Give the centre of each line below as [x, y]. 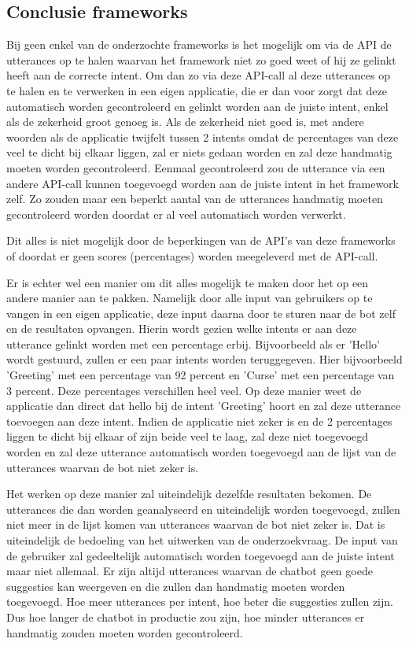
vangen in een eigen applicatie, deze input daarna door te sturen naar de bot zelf [201, 313]
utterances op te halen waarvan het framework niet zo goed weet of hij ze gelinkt [201, 59]
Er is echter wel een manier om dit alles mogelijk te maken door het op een [188, 282]
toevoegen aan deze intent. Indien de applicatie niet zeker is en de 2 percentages [199, 421]
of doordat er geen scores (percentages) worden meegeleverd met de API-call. [192, 255]
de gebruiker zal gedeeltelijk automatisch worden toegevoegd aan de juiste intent [201, 555]
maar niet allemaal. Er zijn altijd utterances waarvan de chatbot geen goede [190, 571]
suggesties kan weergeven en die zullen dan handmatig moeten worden [176, 586]
